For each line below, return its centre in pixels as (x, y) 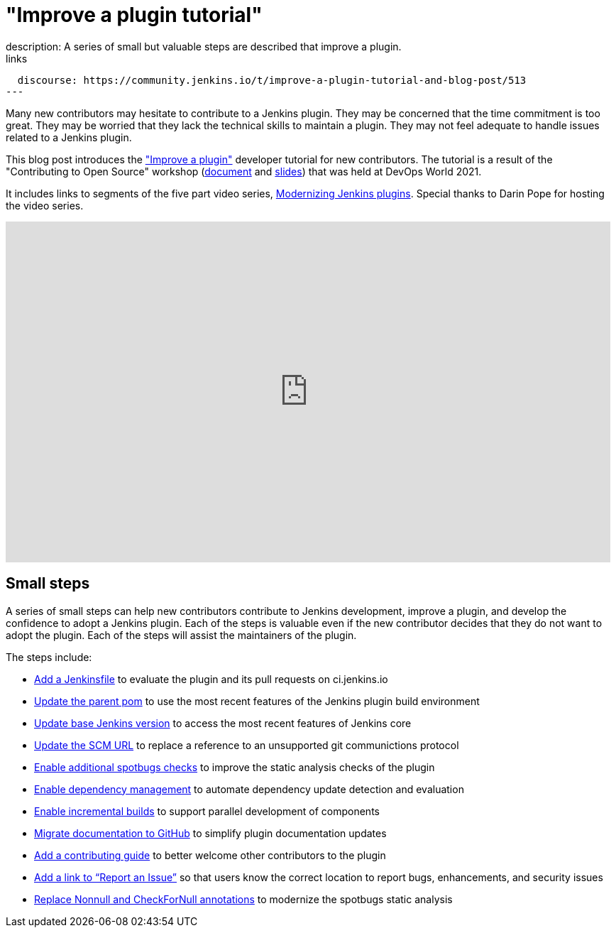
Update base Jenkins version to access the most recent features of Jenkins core (223, 723)
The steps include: (49, 657)
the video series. (45, 205)
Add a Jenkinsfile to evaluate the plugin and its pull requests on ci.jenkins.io (211, 679)
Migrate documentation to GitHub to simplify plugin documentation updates (210, 833)
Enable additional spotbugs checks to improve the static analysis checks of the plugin (235, 767)
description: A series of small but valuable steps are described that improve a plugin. (204, 46)
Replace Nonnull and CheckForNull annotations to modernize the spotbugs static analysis (243, 899)
